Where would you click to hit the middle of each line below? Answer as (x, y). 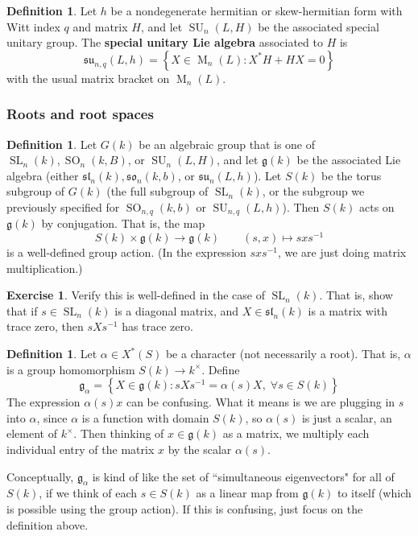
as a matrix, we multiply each (296, 433)
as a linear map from (247, 493)
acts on (377, 206)
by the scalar (200, 449)
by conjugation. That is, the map (123, 223)
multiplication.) (45, 268)
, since (52, 417)
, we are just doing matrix (342, 252)
